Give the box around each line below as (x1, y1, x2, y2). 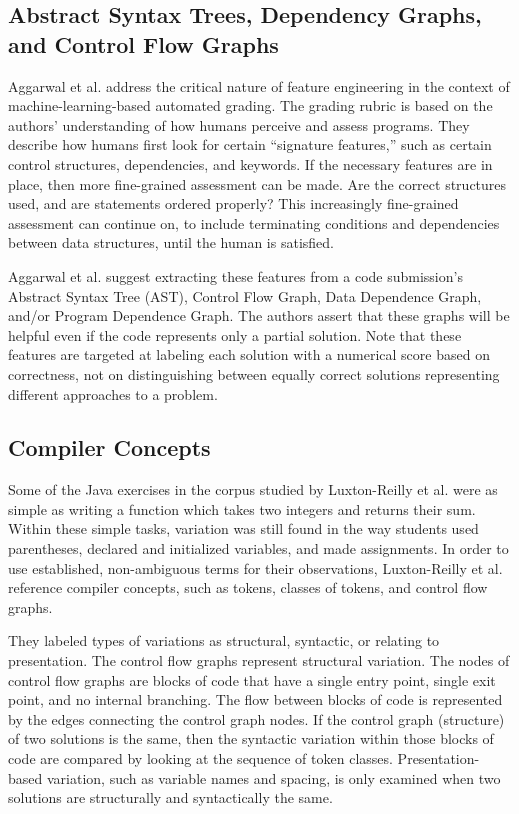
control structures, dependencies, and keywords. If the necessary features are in (8, 153, 493, 174)
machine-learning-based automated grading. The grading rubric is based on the (8, 95, 493, 116)
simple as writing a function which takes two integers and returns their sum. (8, 498, 476, 519)
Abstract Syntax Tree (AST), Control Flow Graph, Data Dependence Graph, (8, 285, 482, 306)
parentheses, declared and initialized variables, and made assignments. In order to (8, 538, 509, 559)
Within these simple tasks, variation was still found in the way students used (8, 518, 479, 539)
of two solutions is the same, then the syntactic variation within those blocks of (8, 728, 494, 749)
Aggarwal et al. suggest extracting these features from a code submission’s (8, 265, 463, 286)
